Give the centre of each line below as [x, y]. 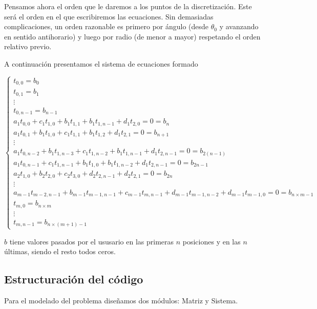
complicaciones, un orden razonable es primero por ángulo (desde [107, 26]
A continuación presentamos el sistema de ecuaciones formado [101, 63]
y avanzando [239, 26]
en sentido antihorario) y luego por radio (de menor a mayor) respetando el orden [132, 36]
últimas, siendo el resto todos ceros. [60, 251]
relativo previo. [28, 46]
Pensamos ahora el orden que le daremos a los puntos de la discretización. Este [128, 6]
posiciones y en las [212, 241]
